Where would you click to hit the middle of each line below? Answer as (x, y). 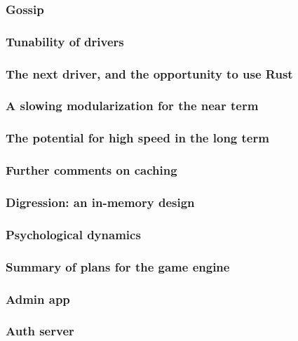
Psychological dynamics (73, 234)
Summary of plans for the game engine (118, 266)
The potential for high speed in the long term (137, 138)
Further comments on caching (92, 170)
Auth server (40, 331)
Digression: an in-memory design (100, 202)
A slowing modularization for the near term (132, 106)
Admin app (38, 299)
